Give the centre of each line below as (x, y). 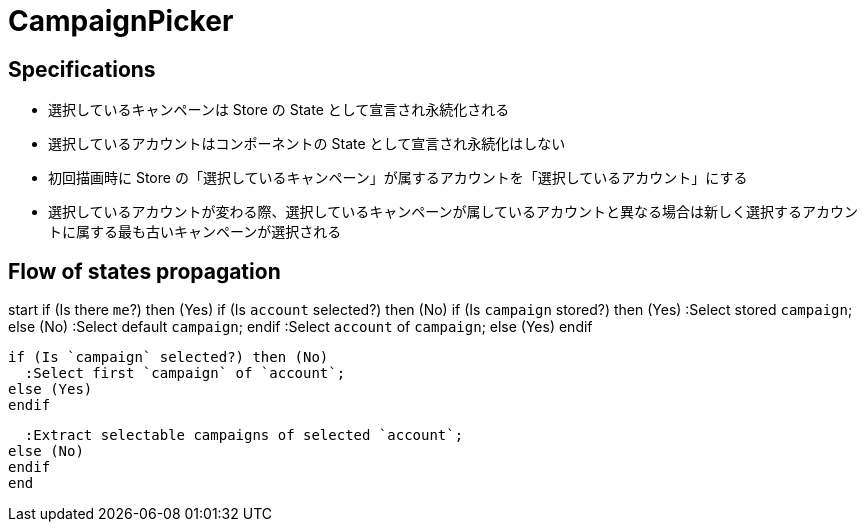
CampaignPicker (121, 21)
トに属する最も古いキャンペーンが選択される (195, 232)
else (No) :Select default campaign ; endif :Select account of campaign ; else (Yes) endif (300, 327)
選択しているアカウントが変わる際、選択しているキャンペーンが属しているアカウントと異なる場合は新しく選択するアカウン (453, 212)
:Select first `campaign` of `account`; (185, 373)
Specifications (82, 69)
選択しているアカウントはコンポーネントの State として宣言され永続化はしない (307, 144)
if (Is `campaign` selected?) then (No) (168, 357)
